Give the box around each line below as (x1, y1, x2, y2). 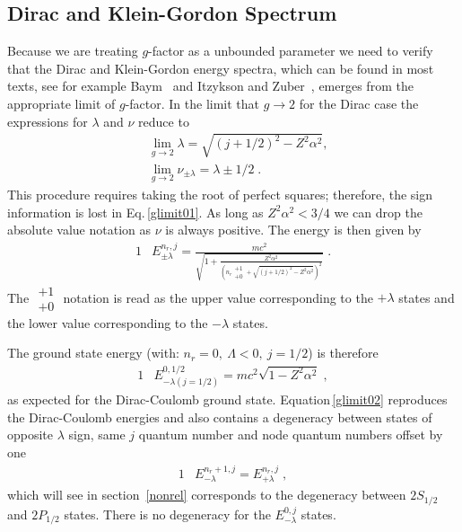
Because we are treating (7, 41, 138, 60)
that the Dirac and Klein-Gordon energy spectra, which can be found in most (7, 58, 434, 77)
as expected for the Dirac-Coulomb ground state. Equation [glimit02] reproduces (7, 390, 448, 409)
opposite (7, 425, 54, 444)
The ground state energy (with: (7, 343, 179, 362)
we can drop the (334, 202, 423, 221)
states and (398, 288, 455, 306)
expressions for (7, 111, 88, 130)
